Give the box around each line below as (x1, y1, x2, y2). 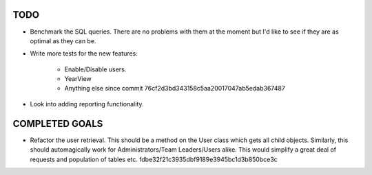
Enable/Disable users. (64, 65, 127, 73)
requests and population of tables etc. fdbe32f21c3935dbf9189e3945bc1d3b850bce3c (30, 155, 278, 163)
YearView (64, 75, 92, 83)
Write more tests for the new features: (30, 49, 138, 58)
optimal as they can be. (30, 36, 96, 45)
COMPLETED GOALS (12, 117, 103, 130)
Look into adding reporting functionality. (30, 100, 144, 108)
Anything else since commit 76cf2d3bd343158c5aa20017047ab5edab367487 (64, 84, 286, 93)
